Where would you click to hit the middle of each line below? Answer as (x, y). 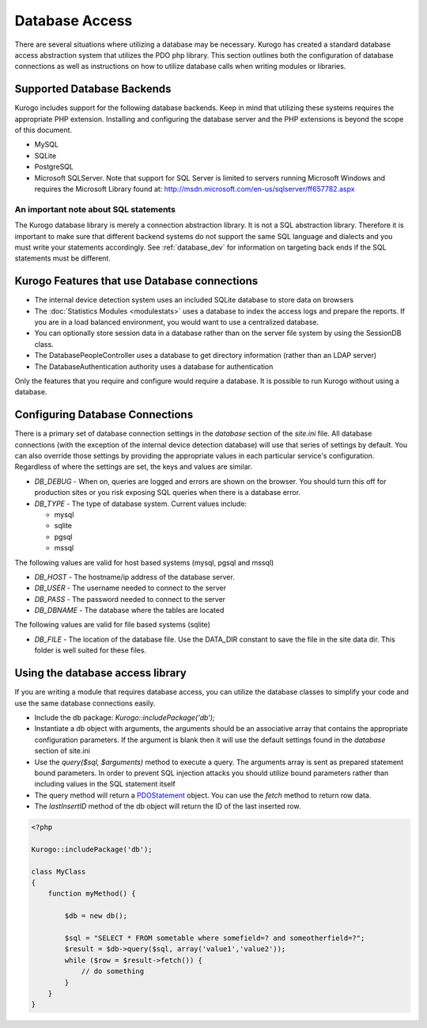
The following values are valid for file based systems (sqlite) (113, 625)
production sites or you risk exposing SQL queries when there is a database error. (167, 493)
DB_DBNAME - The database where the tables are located (129, 611)
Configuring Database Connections (104, 415)
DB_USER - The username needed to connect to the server (130, 588)
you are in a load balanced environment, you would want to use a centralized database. (177, 322)
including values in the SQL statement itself (105, 784)
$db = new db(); (96, 916)
